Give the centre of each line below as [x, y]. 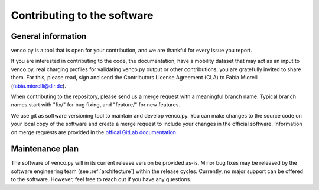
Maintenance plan [45, 149]
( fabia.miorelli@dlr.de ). [38, 86]
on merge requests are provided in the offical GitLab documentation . [94, 132]
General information [49, 36]
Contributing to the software [82, 15]
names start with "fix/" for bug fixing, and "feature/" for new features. [95, 105]
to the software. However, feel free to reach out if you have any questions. [101, 179]
